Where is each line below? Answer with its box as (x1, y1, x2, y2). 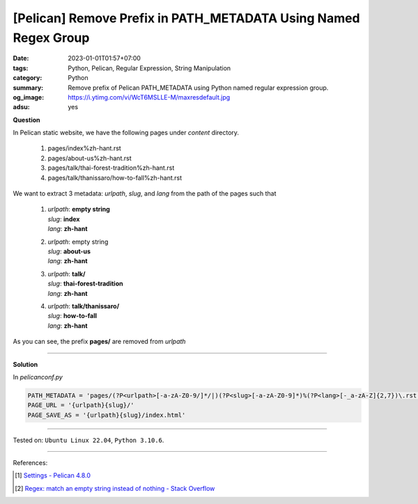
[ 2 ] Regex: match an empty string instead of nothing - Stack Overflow (15, 484, 215, 492)
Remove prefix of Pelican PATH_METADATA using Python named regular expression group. (68, 84, 329, 92)
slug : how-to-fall (47, 312, 98, 320)
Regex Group (13, 30, 90, 45)
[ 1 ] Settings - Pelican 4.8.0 (15, 471, 91, 480)
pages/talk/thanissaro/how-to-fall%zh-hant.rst (47, 173, 183, 182)
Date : (13, 54, 29, 63)
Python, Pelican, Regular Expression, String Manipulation (68, 63, 231, 72)
